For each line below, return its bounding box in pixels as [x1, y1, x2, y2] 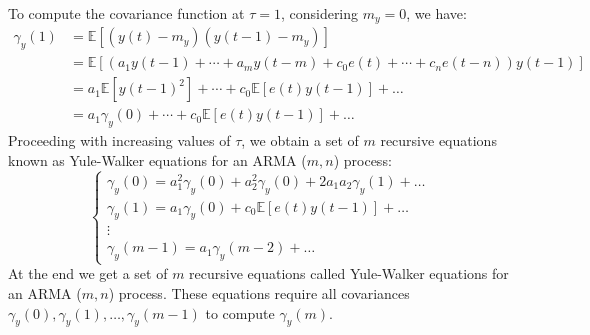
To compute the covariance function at [8, 3, 245, 23]
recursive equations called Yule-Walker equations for [189, 263, 509, 284]
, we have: [406, 3, 467, 23]
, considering [280, 3, 359, 23]
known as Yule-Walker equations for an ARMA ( [8, 149, 307, 170]
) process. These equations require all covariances [108, 283, 410, 304]
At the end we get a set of [8, 263, 168, 284]
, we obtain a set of [241, 130, 359, 151]
